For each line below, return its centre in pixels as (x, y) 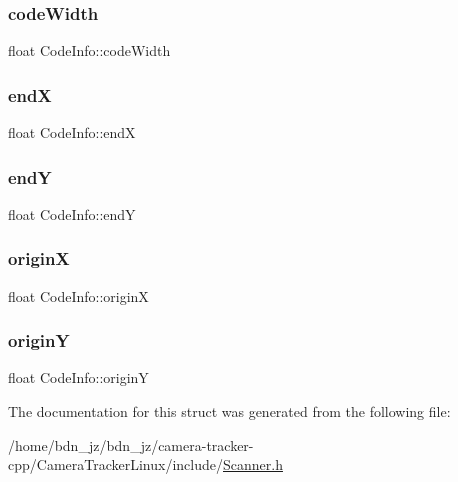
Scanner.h (253, 464)
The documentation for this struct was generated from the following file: (229, 411)
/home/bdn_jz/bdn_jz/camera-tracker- (131, 444)
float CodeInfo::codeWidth (89, 50)
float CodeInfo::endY (72, 213)
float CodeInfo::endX (72, 132)
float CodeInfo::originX (78, 295)
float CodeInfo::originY (78, 377)
